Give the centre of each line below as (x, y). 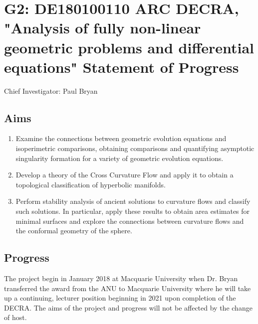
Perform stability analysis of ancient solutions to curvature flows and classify (133, 201)
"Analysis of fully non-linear (103, 28)
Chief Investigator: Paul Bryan (51, 90)
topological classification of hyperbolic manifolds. (91, 184)
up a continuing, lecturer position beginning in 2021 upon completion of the (120, 298)
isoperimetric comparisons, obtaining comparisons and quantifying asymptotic (135, 148)
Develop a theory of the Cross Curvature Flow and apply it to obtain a (125, 175)
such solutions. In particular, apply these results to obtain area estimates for (133, 211)
